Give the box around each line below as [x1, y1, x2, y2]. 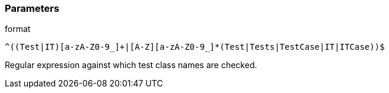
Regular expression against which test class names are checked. [5, 60, 257, 70]
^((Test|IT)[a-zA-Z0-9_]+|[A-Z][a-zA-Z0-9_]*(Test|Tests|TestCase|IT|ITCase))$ [5, 42, 385, 52]
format [5, 24, 31, 34]
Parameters [5, 2, 59, 14]
